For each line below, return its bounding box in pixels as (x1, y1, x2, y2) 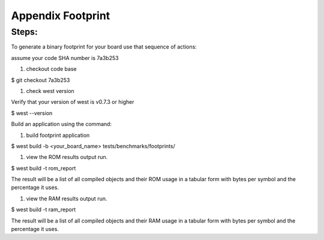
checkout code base (26, 65, 77, 73)
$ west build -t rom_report (11, 164, 76, 172)
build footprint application (26, 131, 90, 139)
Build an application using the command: (11, 121, 112, 128)
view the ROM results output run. (26, 154, 108, 161)
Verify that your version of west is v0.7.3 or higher (11, 98, 134, 106)
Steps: (11, 26, 38, 37)
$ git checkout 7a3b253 (11, 76, 70, 83)
